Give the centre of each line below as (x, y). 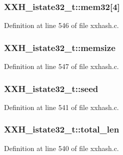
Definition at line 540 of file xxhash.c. (61, 148)
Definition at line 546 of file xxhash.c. (61, 25)
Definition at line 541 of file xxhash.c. (61, 107)
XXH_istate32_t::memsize (60, 47)
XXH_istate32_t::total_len (62, 129)
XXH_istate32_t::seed (51, 88)
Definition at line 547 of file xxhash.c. (61, 66)
